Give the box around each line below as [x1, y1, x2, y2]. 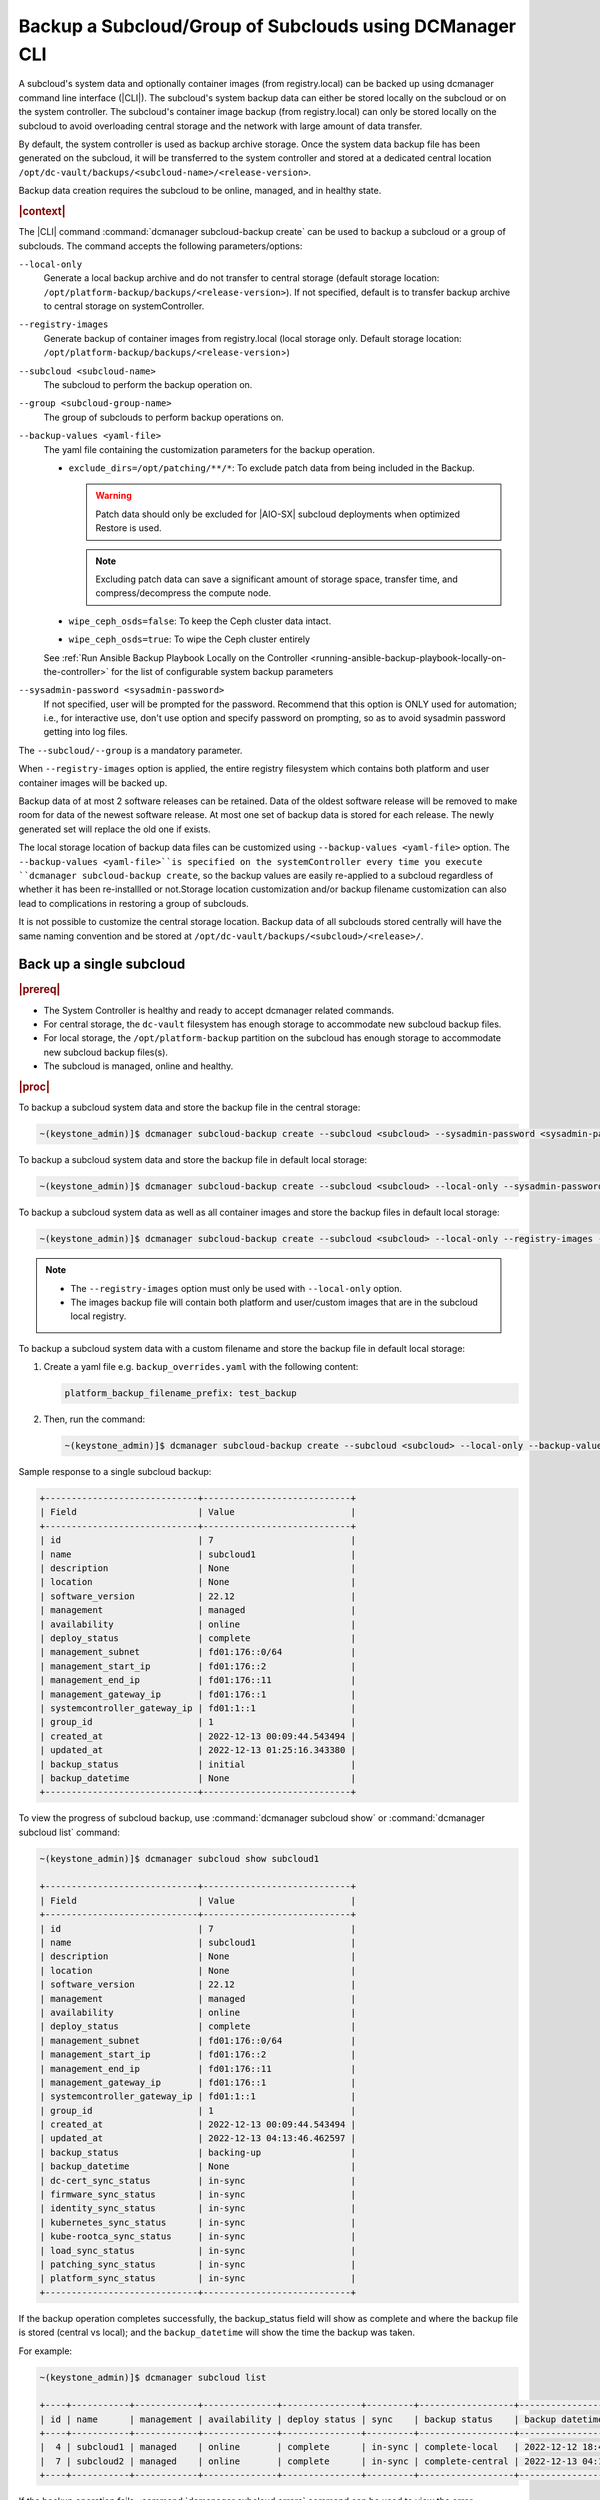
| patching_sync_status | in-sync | [39, 2258, 357, 2270]
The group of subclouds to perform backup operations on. [43, 411, 284, 423]
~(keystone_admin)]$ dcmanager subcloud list [39, 2371, 267, 2383]
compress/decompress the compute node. [95, 587, 272, 599]
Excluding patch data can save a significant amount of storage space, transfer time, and [95, 573, 459, 585]
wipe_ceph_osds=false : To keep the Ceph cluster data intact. [68, 615, 332, 627]
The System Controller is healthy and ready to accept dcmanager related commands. [43, 1004, 395, 1016]
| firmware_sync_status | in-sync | [39, 2189, 357, 2200]
